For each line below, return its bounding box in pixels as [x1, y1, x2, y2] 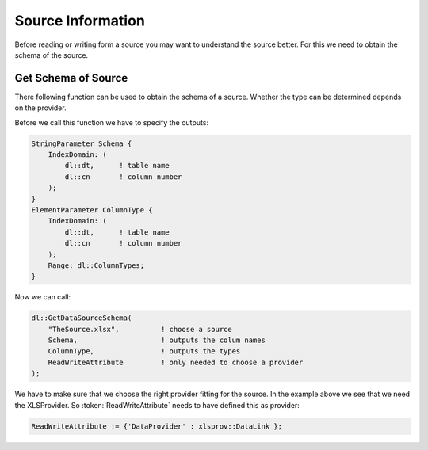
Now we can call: [14, 292, 71, 302]
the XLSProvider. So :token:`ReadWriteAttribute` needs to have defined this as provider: [14, 400, 300, 410]
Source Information [14, 12, 146, 29]
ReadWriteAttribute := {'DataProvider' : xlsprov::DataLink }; [31, 421, 283, 431]
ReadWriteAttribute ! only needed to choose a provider [48, 357, 304, 367]
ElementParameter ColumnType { [31, 205, 154, 214]
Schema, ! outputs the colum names [48, 336, 266, 345]
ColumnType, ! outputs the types [48, 347, 241, 356]
